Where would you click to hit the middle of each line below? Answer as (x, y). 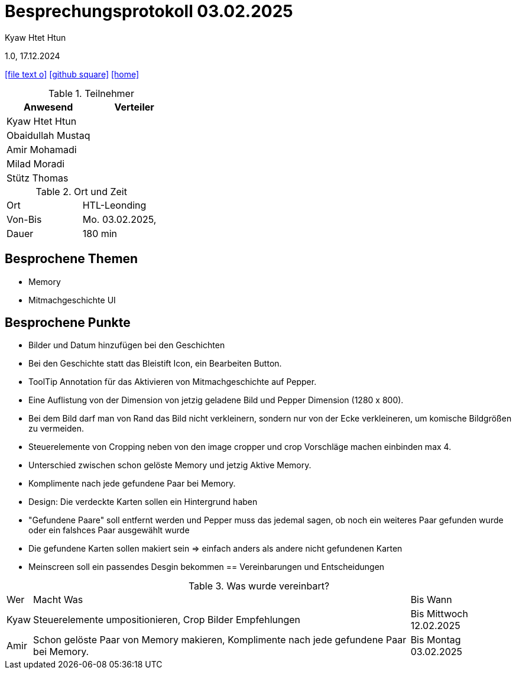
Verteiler (134, 107)
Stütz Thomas (38, 178)
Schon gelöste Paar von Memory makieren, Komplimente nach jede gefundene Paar (220, 640)
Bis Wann (431, 600)
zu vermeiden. (56, 429)
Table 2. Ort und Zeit (81, 191)
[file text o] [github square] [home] (72, 74)
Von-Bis (24, 219)
